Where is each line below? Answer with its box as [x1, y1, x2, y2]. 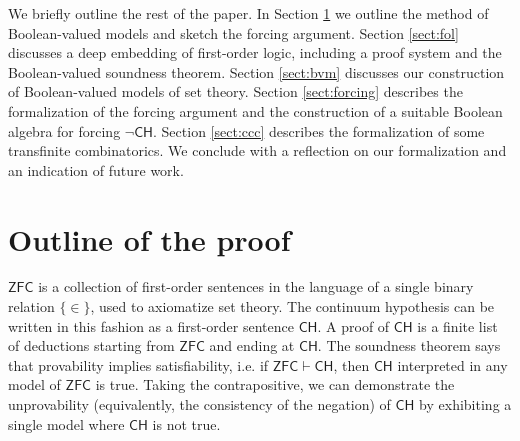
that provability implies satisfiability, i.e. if [8, 354, 269, 375]
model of [8, 374, 61, 395]
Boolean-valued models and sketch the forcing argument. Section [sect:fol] [8, 22, 459, 43]
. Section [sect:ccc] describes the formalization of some [153, 120, 485, 141]
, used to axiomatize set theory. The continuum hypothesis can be [90, 296, 495, 317]
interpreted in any [397, 354, 508, 375]
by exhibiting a [419, 394, 512, 415]
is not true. [152, 413, 221, 434]
